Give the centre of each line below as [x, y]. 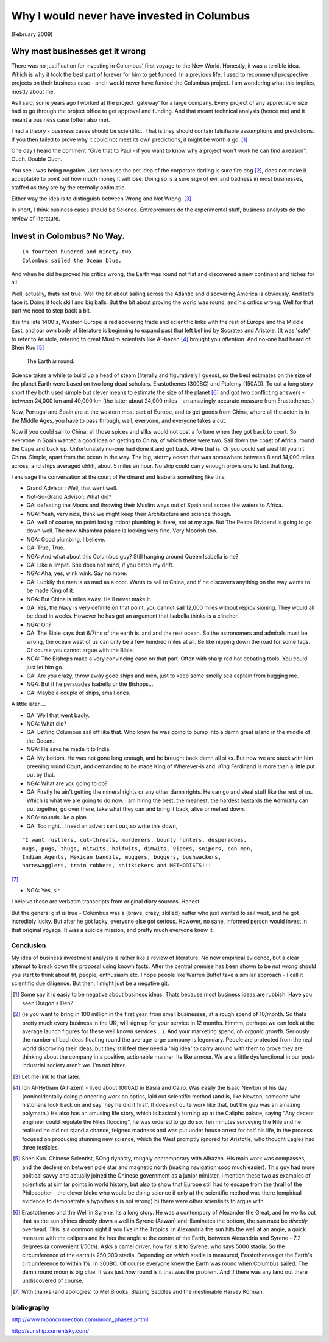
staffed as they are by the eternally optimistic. [69, 187]
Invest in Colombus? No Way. [68, 235]
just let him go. [45, 667]
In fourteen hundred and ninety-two [77, 252]
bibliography [30, 1307]
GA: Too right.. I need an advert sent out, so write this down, [102, 826]
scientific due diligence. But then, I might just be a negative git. [90, 983]
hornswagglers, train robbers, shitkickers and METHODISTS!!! [117, 866]
